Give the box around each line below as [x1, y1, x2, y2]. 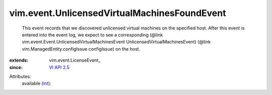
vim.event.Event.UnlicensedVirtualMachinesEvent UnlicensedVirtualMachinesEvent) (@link [22, 39, 211, 45]
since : [9, 64, 23, 70]
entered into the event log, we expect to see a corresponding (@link [22, 31, 163, 37]
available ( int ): [22, 80, 51, 86]
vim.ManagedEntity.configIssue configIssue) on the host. [22, 45, 141, 52]
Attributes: [9, 73, 31, 79]
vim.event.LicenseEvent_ [49, 57, 101, 63]
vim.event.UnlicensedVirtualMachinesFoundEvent [9, 7, 226, 18]
